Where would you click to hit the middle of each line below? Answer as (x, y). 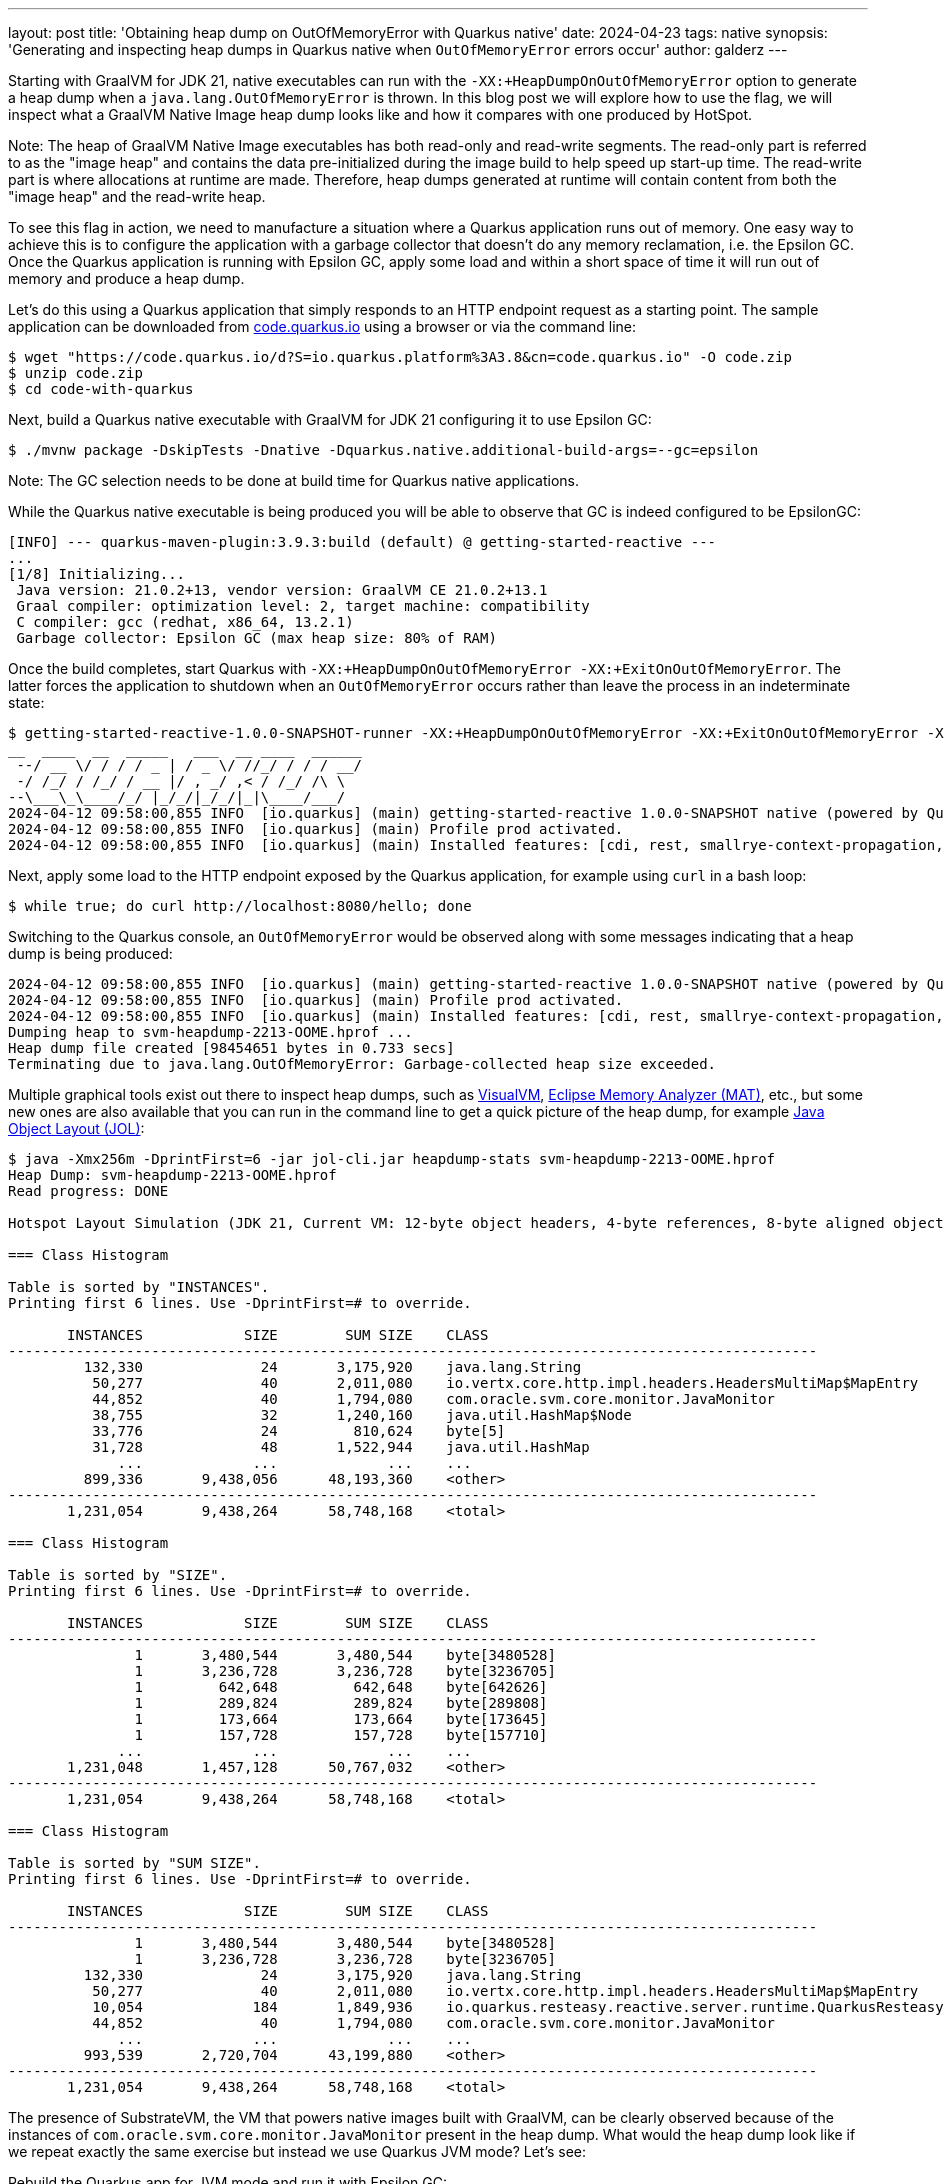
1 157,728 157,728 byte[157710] (341, 1735)
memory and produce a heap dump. (126, 278)
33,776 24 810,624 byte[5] (299, 1431)
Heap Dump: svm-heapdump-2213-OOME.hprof (172, 1175)
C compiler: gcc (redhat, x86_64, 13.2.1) (185, 622)
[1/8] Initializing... (97, 574)
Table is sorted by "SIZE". (118, 1575)
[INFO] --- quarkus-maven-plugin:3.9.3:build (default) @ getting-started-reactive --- (362, 542)
